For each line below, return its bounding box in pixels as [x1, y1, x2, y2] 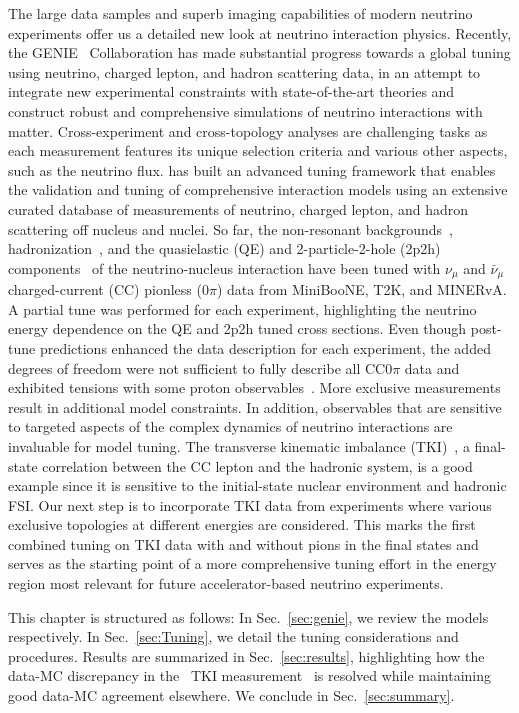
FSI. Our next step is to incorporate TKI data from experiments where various [8, 494, 492, 515]
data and [404, 357, 460, 378]
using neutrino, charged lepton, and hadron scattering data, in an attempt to [8, 61, 481, 82]
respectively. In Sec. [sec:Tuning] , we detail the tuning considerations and [8, 626, 459, 647]
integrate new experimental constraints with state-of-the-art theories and [8, 81, 455, 102]
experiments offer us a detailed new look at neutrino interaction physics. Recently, [8, 22, 512, 43]
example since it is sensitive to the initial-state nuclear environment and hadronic [8, 475, 507, 496]
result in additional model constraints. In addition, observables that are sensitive [8, 396, 502, 417]
